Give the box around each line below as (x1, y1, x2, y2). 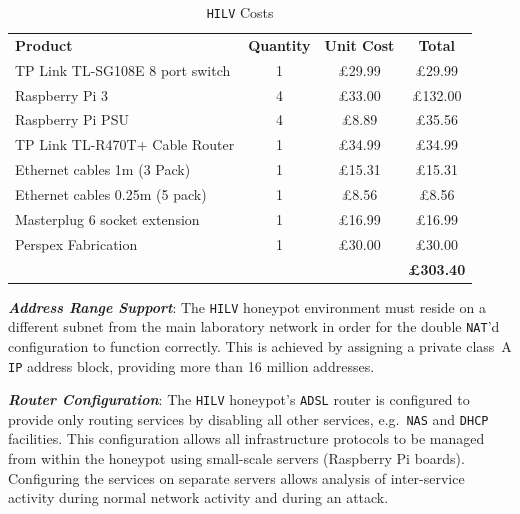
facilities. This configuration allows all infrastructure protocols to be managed (8, 428, 485, 449)
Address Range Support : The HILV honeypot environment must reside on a (8, 296, 486, 317)
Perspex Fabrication (15, 233, 138, 254)
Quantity (248, 34, 311, 55)
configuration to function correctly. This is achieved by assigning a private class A (8, 335, 512, 356)
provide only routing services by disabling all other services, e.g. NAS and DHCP (8, 408, 489, 429)
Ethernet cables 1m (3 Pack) (15, 159, 191, 180)
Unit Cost (324, 34, 395, 55)
